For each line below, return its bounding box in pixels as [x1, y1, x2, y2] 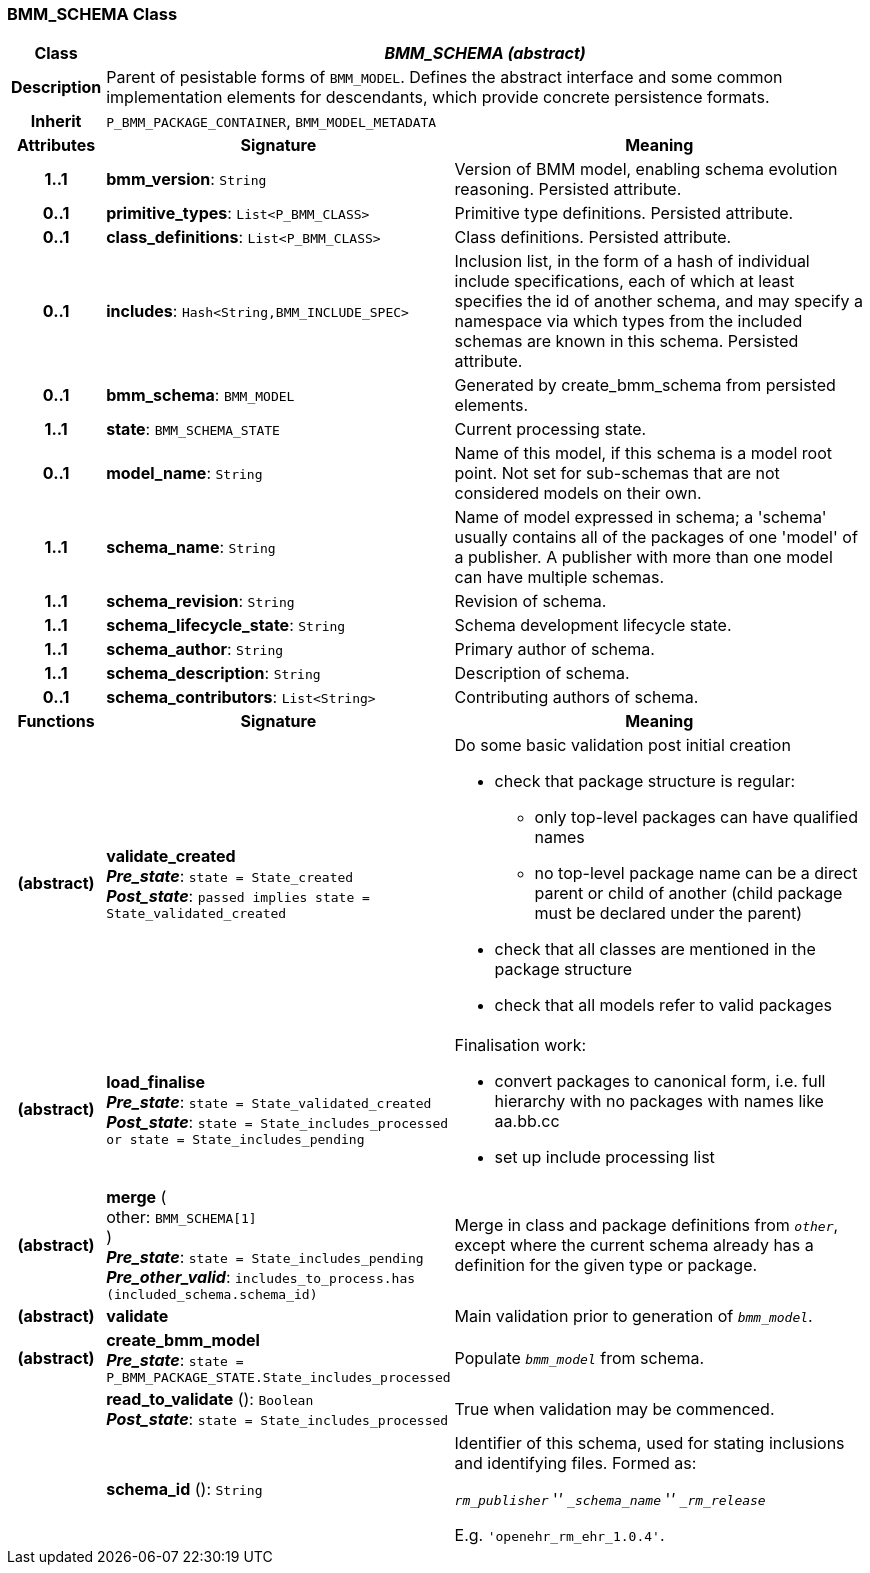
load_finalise [106, 1071, 206, 1092]
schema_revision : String [106, 591, 295, 612]
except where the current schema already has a [454, 1234, 814, 1255]
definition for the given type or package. [454, 1254, 758, 1275]
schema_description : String [106, 663, 321, 684]
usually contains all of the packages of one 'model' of [454, 527, 858, 548]
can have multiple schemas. [454, 567, 665, 588]
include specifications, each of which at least [454, 271, 795, 292]
